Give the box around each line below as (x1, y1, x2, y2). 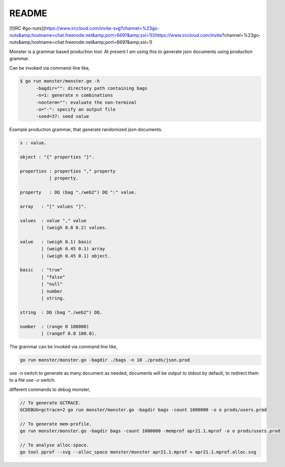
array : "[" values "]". (20, 203, 87, 209)
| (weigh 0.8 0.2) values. (41, 225, 108, 230)
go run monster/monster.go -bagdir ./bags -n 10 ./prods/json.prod (20, 357, 190, 363)
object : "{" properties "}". (20, 154, 95, 160)
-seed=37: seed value (36, 113, 89, 120)
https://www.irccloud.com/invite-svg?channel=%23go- (44, 25, 160, 31)
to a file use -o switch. (9, 377, 56, 383)
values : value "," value (20, 217, 87, 223)
